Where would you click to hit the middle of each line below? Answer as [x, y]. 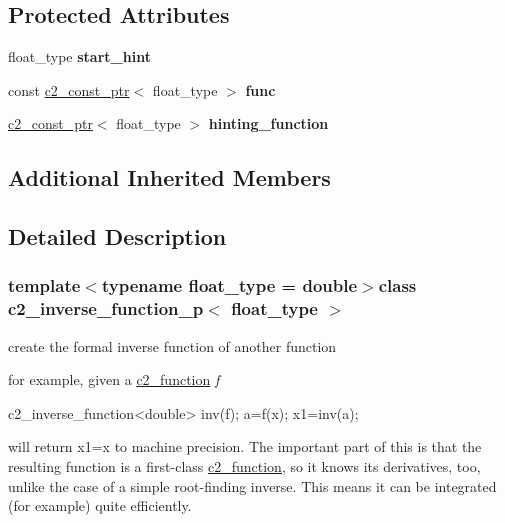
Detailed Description [117, 236]
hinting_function [268, 123]
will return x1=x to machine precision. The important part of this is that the [245, 446]
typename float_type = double [229, 285]
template [44, 285]
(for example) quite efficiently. [100, 505]
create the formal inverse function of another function [172, 345]
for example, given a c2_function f [114, 379]
